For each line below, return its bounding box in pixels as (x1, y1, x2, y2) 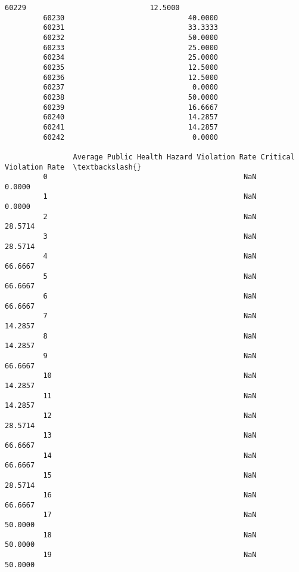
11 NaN (43, 391, 257, 400)
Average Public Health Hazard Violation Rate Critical (73, 152, 295, 161)
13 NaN (43, 431, 257, 440)
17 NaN (43, 511, 257, 519)
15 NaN (43, 470, 257, 479)
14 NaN (43, 451, 257, 460)
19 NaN (43, 551, 257, 559)
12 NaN (43, 411, 257, 420)
